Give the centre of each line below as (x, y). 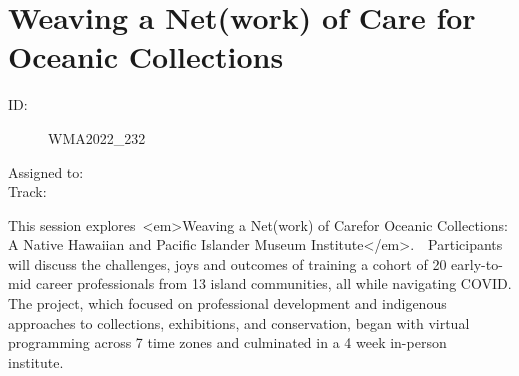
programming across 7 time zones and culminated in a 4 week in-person (227, 342)
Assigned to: (46, 171)
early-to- (477, 263)
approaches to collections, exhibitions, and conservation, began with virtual (239, 322)
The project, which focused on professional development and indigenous (227, 303)
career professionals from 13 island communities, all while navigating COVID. (273, 283)
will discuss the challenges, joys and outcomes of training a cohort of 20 (227, 263)
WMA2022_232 (97, 137)
